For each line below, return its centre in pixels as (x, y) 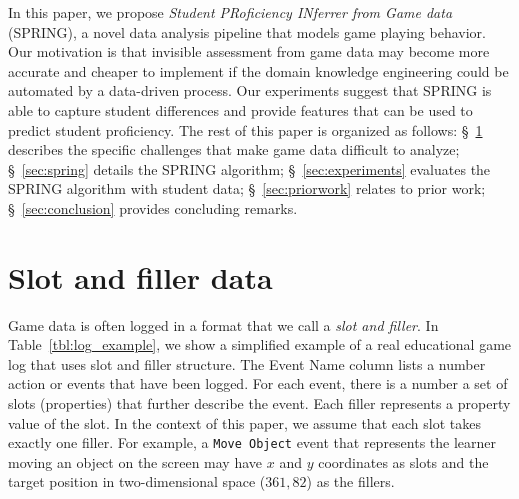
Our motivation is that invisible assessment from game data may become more (249, 51)
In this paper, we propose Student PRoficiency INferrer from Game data (230, 12)
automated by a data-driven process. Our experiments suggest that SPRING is (250, 90)
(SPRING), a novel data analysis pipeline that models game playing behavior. (247, 31)
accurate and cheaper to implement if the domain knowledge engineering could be (258, 70)
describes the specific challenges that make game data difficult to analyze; (234, 149)
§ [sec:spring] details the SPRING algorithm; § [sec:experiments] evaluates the (249, 168)
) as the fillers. (350, 481)
